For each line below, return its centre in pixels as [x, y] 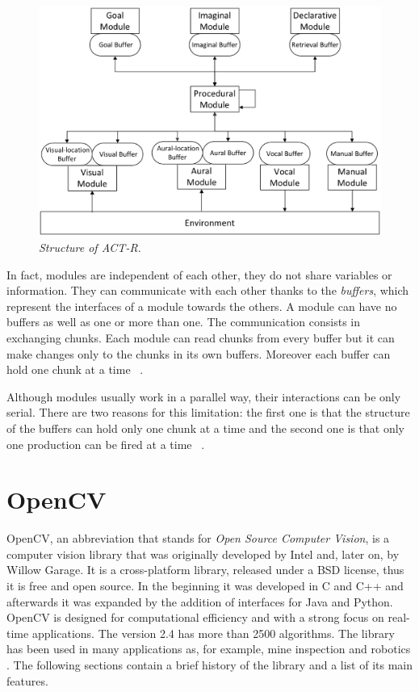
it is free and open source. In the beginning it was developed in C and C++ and [205, 586]
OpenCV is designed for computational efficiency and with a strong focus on [195, 617]
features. [27, 680]
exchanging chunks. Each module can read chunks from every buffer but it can [201, 338]
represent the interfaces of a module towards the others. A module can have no [202, 306]
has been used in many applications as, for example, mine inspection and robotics [209, 649]
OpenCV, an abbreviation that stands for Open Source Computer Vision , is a [198, 538]
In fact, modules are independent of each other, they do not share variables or [199, 274]
